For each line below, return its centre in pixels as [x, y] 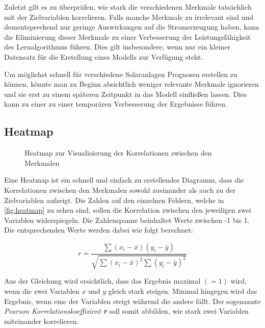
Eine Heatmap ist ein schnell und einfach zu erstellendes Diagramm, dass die [124, 180]
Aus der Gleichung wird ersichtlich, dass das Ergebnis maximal [102, 281]
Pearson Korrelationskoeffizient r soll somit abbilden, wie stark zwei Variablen [126, 311]
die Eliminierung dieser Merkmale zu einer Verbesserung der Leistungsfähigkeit [128, 36]
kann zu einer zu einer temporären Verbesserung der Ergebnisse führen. [116, 104]
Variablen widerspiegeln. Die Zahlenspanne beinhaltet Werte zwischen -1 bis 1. [127, 220]
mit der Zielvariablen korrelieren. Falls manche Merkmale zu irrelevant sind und [129, 17]
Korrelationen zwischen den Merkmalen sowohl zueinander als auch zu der [120, 190]
